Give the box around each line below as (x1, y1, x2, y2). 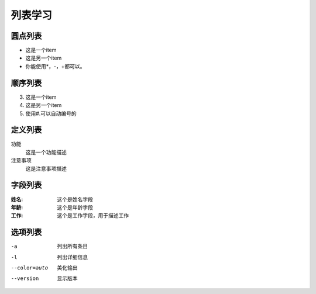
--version (11, 275, 39, 282)
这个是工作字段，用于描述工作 (57, 212, 129, 219)
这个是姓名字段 (57, 196, 93, 203)
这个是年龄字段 (57, 203, 93, 210)
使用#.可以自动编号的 (25, 110, 77, 117)
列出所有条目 (57, 243, 88, 250)
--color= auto (11, 264, 49, 271)
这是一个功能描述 (25, 148, 67, 155)
